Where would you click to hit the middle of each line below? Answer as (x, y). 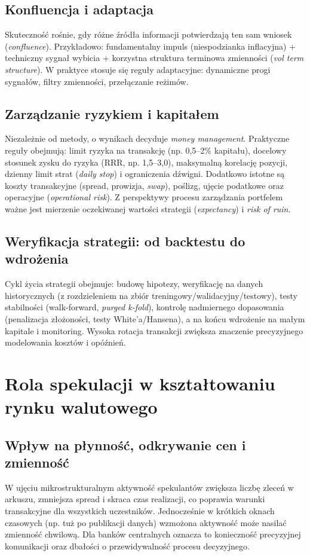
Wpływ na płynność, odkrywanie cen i (125, 445)
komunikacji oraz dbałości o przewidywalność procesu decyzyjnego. (127, 546)
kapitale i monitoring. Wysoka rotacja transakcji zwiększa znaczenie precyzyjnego (154, 330)
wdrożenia (37, 259)
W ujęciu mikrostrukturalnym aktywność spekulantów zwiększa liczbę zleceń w (149, 487)
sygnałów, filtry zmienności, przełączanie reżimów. (97, 81)
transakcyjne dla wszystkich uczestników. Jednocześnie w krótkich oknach (140, 511)
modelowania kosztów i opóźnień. (65, 342)
